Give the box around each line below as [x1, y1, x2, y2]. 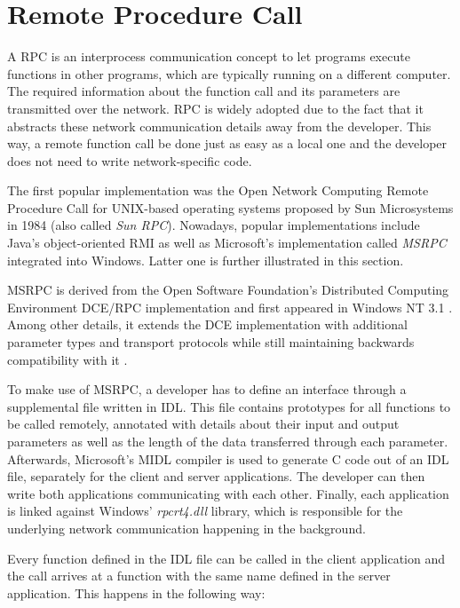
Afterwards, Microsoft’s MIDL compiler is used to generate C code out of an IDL [7, 449, 449, 468]
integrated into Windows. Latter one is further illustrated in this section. [7, 250, 404, 269]
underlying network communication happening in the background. [7, 518, 366, 537]
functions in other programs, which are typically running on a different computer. [7, 64, 451, 83]
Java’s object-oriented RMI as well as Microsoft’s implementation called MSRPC [7, 233, 447, 252]
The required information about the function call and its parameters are [7, 82, 401, 100]
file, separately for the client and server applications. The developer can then [7, 467, 425, 486]
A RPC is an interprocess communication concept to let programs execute [7, 47, 410, 66]
